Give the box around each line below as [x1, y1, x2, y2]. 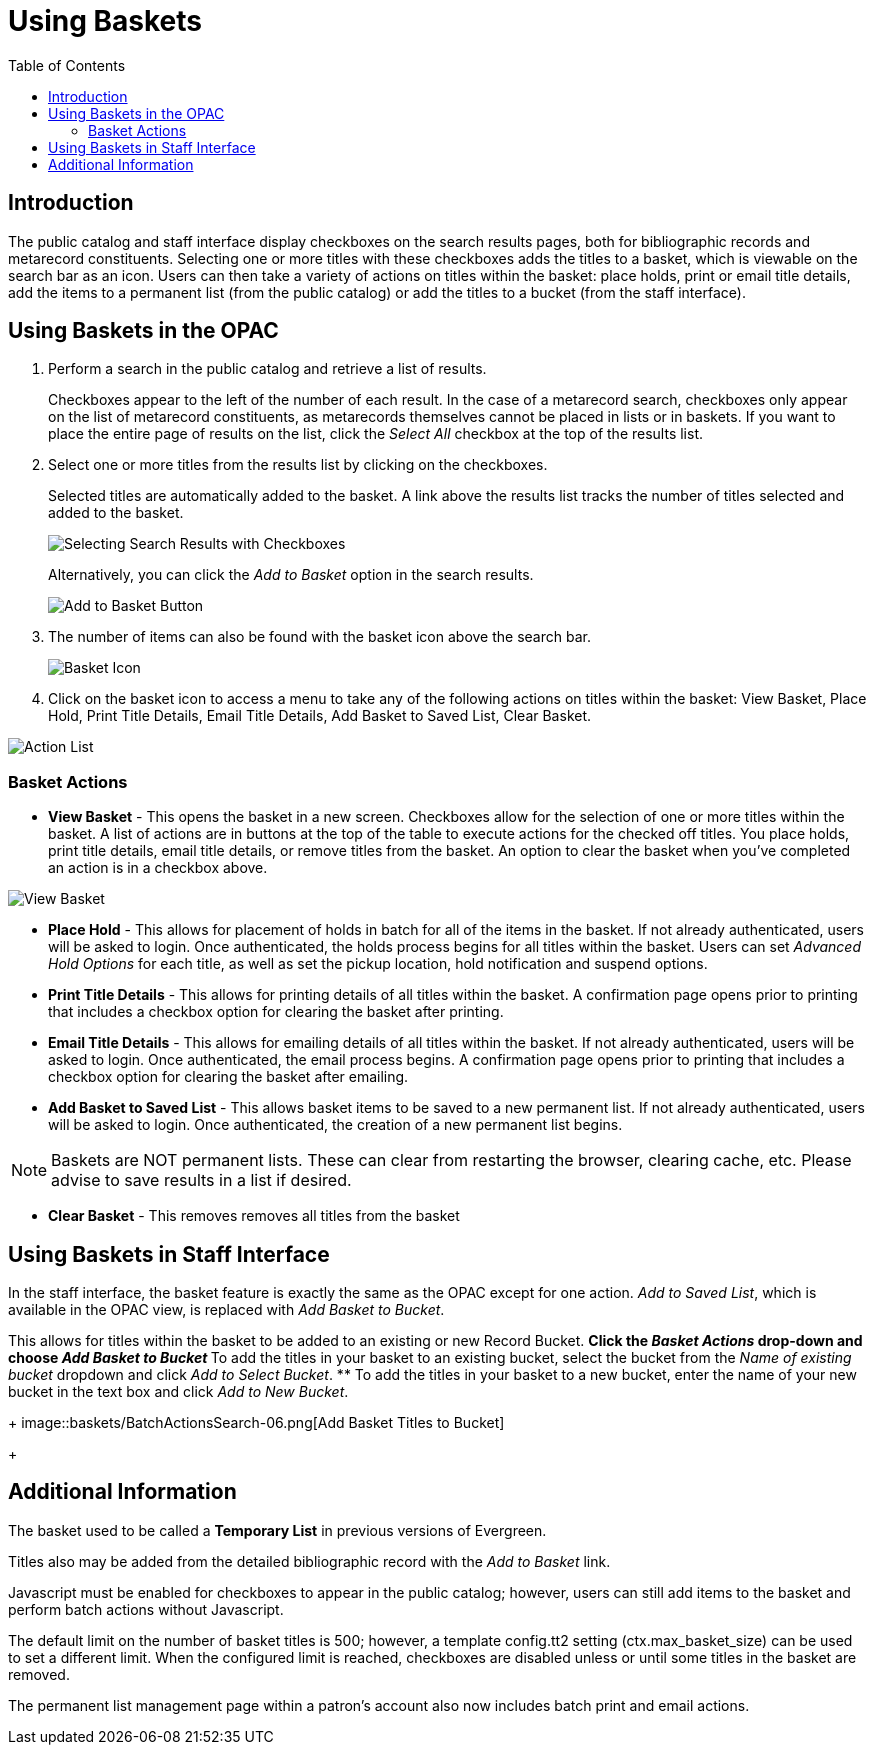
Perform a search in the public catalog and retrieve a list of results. [48, 360, 487, 378]
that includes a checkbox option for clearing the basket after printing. [48, 1003, 504, 1021]
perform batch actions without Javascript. [8, 1600, 284, 1618]
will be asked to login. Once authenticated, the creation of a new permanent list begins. [48, 1116, 623, 1134]
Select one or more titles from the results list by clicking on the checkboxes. [48, 456, 548, 474]
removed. [8, 1665, 70, 1683]
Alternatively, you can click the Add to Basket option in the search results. [48, 566, 534, 584]
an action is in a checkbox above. [48, 859, 268, 877]
